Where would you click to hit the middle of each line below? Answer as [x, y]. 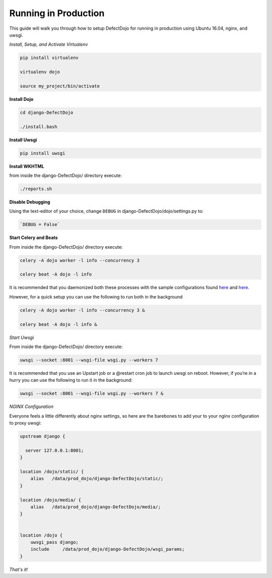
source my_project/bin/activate [60, 86]
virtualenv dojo [40, 72]
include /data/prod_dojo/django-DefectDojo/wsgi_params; [108, 549]
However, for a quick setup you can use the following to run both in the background [96, 297]
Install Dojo [21, 99]
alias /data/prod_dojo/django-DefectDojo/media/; [96, 507]
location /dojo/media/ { [51, 500]
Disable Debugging [30, 202]
